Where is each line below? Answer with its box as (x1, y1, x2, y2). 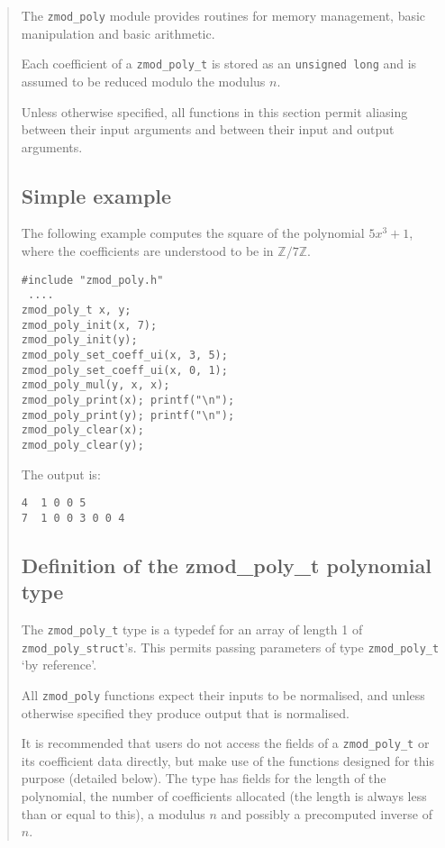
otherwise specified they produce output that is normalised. (21, 703, 350, 722)
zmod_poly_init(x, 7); (21, 318, 158, 332)
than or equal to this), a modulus (21, 804, 205, 823)
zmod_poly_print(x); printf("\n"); (21, 393, 235, 406)
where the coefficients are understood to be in (21, 242, 274, 260)
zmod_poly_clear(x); (21, 424, 144, 437)
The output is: (21, 464, 101, 483)
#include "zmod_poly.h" (21, 273, 164, 287)
